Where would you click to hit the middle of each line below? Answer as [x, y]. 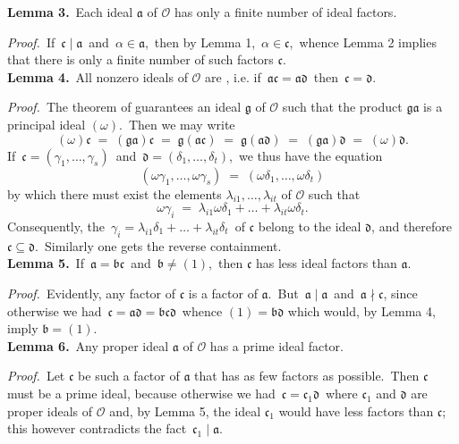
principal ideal [47, 124]
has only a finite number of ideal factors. [285, 12]
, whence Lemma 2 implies [363, 42]
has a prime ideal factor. [276, 345]
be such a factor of [129, 376]
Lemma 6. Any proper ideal [88, 345]
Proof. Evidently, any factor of [92, 293]
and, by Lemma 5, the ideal [185, 410]
